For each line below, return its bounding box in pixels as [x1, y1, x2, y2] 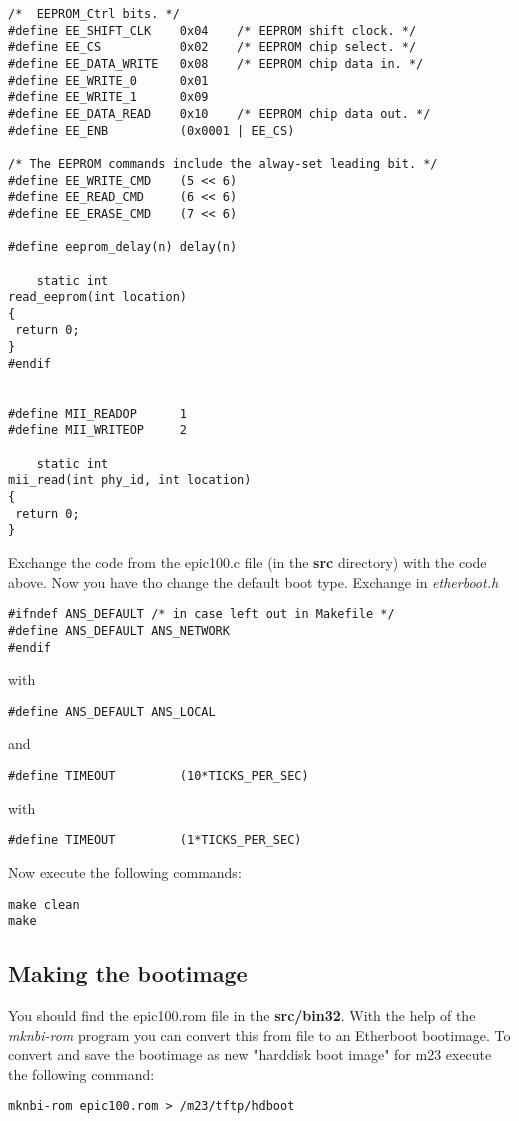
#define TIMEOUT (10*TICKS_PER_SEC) [8, 769, 309, 783]
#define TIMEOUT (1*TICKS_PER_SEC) [8, 833, 302, 848]
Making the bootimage [8, 958, 248, 989]
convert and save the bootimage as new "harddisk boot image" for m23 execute [8, 1044, 492, 1065]
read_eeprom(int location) [8, 290, 187, 305]
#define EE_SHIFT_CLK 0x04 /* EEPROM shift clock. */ [8, 23, 417, 38]
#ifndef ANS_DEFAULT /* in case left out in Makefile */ [8, 607, 395, 622]
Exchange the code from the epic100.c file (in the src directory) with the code [8, 552, 487, 572]
